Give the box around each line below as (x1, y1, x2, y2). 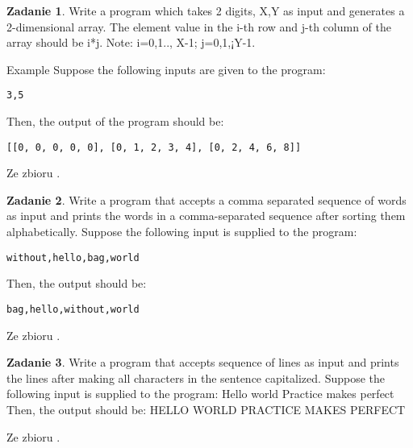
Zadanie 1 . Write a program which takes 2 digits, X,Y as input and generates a (6, 2, 405, 19)
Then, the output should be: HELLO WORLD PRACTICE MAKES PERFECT (6, 400, 406, 417)
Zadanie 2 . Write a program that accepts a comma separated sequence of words (6, 191, 407, 208)
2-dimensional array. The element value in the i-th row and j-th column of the (6, 18, 391, 35)
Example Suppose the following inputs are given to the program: (6, 60, 326, 77)
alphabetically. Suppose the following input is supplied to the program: (6, 223, 357, 240)
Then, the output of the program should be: (6, 113, 224, 130)
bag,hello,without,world (6, 303, 140, 315)
